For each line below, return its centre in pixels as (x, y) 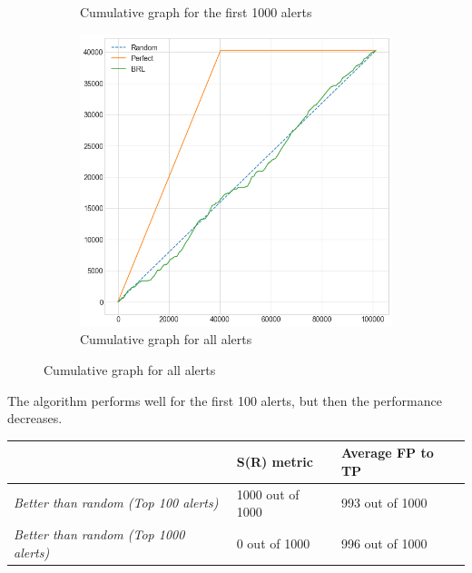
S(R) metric (275, 461)
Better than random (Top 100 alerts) (116, 503)
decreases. (35, 418)
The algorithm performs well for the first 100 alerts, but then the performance (225, 400)
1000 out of (268, 494)
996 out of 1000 (384, 543)
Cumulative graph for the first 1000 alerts (196, 12)
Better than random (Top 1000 (99, 534)
